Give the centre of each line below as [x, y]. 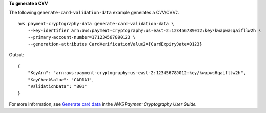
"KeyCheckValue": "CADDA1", [61, 80]
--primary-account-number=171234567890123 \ [81, 37]
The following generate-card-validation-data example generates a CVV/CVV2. [94, 13]
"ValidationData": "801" [57, 86]
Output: [17, 55]
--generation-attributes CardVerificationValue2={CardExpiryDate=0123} [115, 44]
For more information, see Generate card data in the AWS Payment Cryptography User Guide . [103, 104]
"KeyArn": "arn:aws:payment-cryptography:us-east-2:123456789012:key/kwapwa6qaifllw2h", [137, 73]
